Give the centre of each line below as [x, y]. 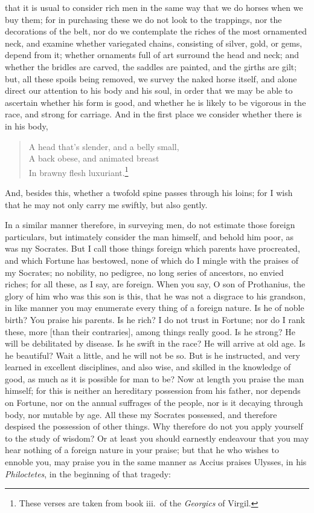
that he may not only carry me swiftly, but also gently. [106, 204]
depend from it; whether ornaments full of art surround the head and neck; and [152, 55]
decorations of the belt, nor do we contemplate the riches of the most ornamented [156, 31]
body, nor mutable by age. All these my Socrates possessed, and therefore [141, 414]
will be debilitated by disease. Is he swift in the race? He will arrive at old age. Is [155, 343]
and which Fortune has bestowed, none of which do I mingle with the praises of [152, 260]
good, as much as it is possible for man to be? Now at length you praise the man [155, 378]
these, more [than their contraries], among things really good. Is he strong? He [150, 331]
